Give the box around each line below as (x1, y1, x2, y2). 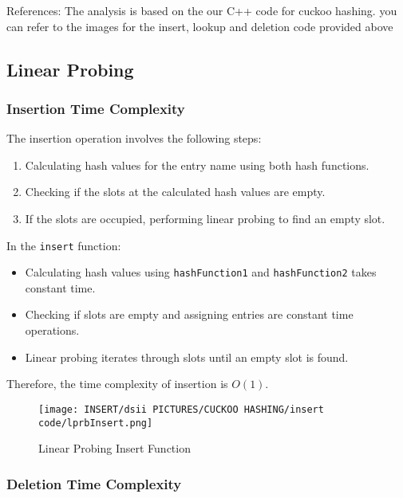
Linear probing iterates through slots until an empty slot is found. (25, 348, 349, 365)
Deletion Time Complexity (6, 473, 182, 493)
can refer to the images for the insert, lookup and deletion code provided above (6, 18, 393, 34)
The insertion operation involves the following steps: (6, 130, 262, 147)
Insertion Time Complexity (6, 98, 185, 118)
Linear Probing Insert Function (38, 440, 191, 457)
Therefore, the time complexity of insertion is (6, 375, 228, 392)
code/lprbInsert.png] (38, 417, 153, 429)
